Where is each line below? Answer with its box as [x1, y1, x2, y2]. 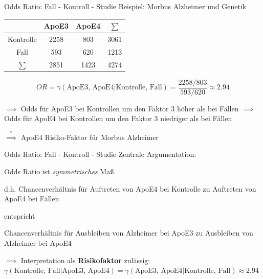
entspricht [4, 210, 35, 221]
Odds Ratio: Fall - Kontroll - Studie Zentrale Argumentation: [4, 149, 196, 159]
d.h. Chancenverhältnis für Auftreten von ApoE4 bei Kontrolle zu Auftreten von [4, 183, 256, 194]
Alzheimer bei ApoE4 [4, 237, 72, 248]
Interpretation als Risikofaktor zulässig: [20, 254, 150, 265]
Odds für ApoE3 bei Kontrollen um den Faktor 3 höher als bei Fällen [20, 103, 239, 113]
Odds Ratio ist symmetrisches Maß [4, 166, 114, 176]
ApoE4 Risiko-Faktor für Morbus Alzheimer [20, 131, 159, 142]
